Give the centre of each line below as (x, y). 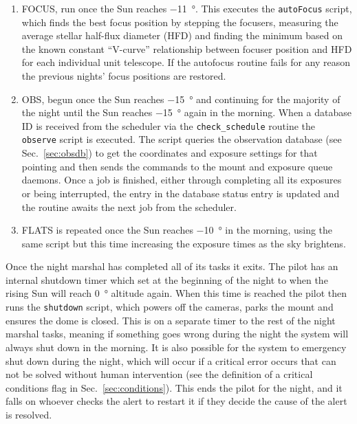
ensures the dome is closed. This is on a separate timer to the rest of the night (171, 320)
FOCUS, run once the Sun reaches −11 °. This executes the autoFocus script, (187, 8)
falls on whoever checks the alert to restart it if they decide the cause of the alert (176, 401)
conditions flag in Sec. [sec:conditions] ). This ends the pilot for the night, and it (174, 387)
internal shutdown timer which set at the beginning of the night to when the (167, 279)
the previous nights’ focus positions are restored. (124, 76)
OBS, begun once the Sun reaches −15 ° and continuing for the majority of (181, 99)
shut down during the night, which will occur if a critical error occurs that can (171, 360)
